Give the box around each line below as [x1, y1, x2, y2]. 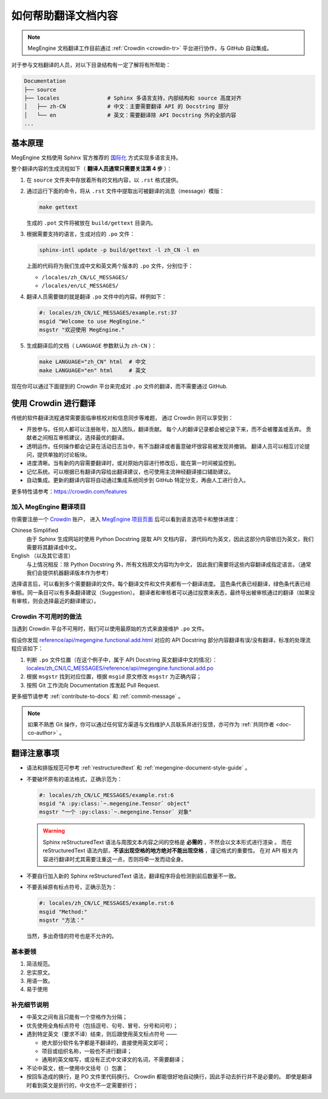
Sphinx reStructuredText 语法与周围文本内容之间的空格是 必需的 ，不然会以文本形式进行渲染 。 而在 [43, 838, 292, 846]
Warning [43, 827, 65, 835]
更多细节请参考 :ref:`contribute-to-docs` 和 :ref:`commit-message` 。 [11, 693, 184, 700]
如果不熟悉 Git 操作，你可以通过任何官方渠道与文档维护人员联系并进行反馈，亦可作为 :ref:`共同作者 [27, 720, 275, 728]
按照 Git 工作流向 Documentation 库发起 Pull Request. [26, 681, 160, 689]
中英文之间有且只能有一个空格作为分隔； [26, 1013, 128, 1021]
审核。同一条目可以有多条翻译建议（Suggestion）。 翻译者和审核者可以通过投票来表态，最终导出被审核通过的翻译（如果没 [11, 588, 315, 596]
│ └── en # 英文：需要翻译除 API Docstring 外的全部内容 [24, 111, 237, 119]
